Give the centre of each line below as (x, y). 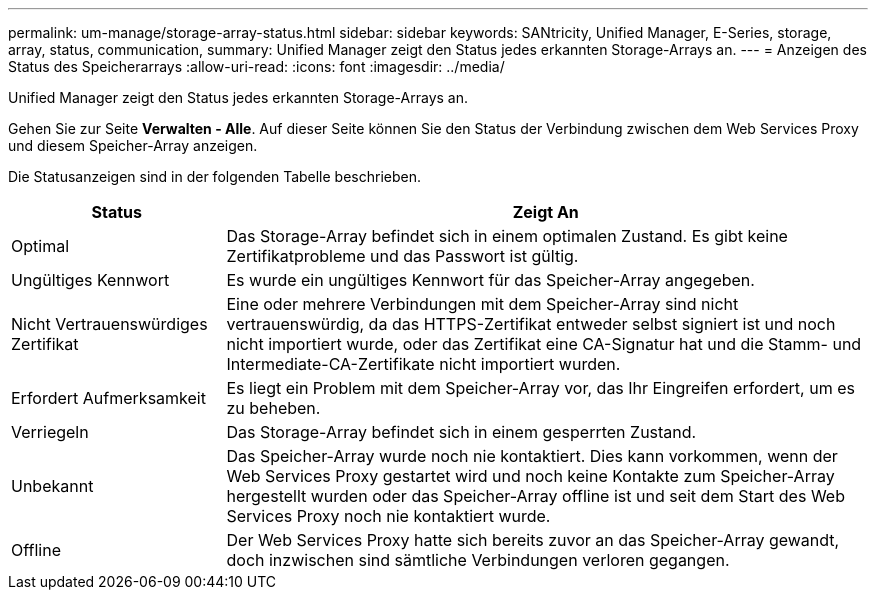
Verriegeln (50, 432)
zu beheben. (273, 408)
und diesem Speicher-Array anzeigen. (133, 145)
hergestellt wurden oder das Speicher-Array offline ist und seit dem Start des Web (535, 496)
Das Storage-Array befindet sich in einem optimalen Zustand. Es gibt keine (507, 236)
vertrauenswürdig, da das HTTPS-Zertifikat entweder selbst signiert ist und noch (531, 324)
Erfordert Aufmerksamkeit (108, 398)
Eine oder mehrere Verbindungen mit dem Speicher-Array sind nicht (482, 304)
